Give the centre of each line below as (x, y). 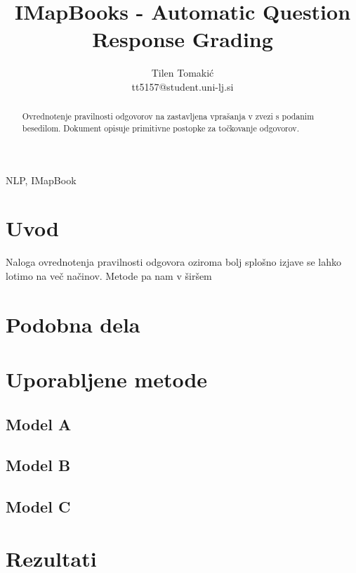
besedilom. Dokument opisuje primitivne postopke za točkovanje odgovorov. (160, 128)
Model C (38, 507)
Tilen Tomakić (183, 73)
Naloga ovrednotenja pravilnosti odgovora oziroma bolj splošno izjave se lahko (174, 262)
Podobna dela (73, 324)
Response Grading (183, 39)
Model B (38, 465)
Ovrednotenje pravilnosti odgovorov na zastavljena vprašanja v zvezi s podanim (168, 116)
